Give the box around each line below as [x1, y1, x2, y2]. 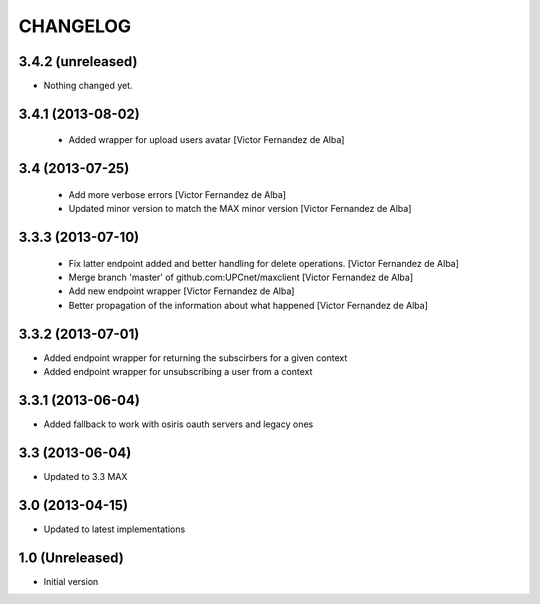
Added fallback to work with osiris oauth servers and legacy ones [43, 418, 314, 430]
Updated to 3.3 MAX [43, 470, 128, 482]
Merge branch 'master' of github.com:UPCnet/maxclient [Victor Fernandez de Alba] [68, 271, 414, 284]
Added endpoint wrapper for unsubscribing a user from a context [43, 366, 313, 378]
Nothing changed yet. [43, 80, 134, 92]
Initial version [43, 575, 99, 587]
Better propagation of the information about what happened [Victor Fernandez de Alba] [68, 299, 429, 311]
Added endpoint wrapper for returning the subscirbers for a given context [43, 351, 348, 364]
